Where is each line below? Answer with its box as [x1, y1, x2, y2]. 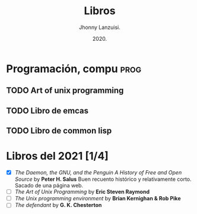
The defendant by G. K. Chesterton [14, 202, 102, 209]
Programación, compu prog [6, 62, 142, 75]
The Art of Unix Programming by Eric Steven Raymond [14, 188, 150, 196]
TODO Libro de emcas [6, 105, 89, 116]
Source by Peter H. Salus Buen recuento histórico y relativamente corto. [14, 176, 192, 183]
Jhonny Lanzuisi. [79, 24, 120, 31]
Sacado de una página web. [14, 182, 84, 189]
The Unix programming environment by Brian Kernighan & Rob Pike [14, 195, 181, 202]
